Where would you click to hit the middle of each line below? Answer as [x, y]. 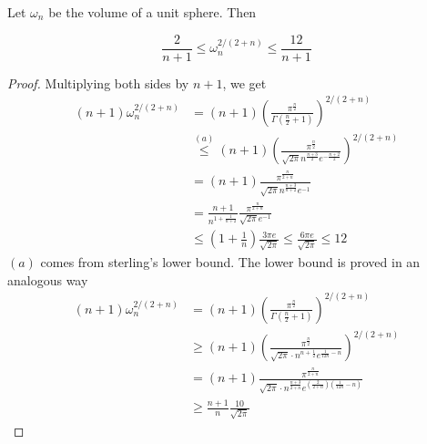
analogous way [48, 279]
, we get [244, 83]
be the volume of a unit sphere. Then [152, 12]
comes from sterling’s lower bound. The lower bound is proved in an [230, 262]
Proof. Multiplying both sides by [98, 83]
